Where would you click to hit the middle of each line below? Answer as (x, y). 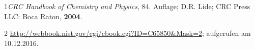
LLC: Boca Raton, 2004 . (43, 16)
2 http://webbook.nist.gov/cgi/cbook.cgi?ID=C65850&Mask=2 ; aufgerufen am (127, 33)
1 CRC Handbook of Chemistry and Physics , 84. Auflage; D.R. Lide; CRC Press (127, 6)
